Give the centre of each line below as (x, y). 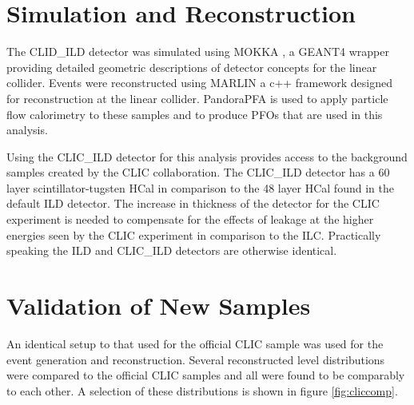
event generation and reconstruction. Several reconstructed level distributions (196, 359)
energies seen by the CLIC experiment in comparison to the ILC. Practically (194, 234)
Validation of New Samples (159, 306)
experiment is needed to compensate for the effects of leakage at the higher (190, 219)
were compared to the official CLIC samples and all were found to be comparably (206, 375)
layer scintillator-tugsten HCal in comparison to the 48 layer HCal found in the (200, 187)
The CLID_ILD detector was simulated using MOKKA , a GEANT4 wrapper (198, 52)
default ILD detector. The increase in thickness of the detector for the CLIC (193, 203)
